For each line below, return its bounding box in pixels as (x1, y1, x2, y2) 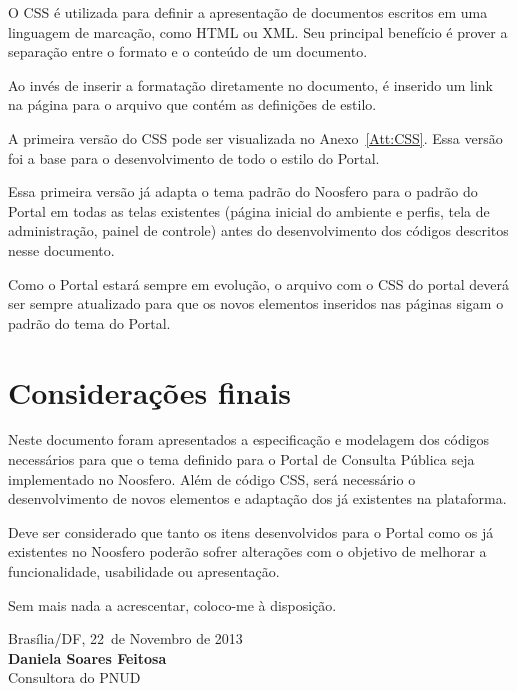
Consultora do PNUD (8, 667, 141, 688)
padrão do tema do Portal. (8, 312, 171, 333)
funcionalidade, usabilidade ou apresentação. (8, 561, 280, 581)
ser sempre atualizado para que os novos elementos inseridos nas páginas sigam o (8, 293, 504, 314)
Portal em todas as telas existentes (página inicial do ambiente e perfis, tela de (8, 200, 490, 221)
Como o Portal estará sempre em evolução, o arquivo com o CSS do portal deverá (8, 273, 510, 294)
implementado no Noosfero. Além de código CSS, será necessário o (8, 468, 416, 489)
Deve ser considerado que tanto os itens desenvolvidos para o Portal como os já (8, 521, 494, 542)
